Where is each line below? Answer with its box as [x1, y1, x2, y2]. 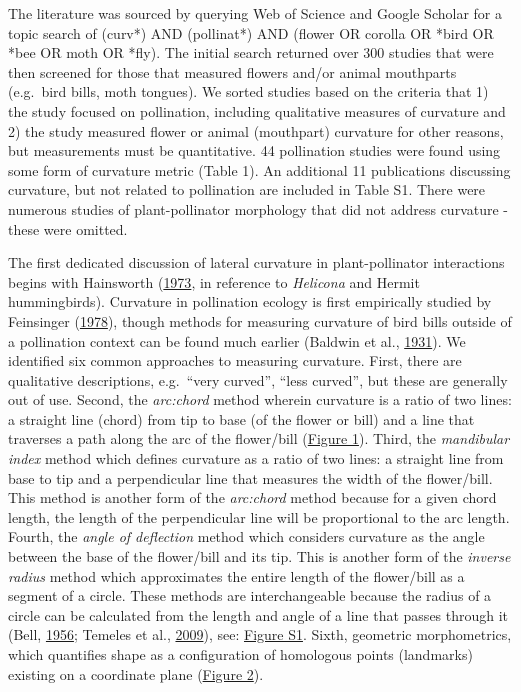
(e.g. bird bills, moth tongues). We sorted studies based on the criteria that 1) [8, 81, 489, 102]
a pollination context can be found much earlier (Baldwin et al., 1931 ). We [8, 330, 466, 351]
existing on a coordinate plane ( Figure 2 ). [8, 663, 264, 684]
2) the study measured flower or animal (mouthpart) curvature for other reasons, [8, 120, 504, 141]
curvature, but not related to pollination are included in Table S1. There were [8, 179, 486, 200]
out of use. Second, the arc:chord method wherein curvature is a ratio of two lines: [8, 389, 512, 410]
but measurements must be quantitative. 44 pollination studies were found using [8, 140, 501, 161]
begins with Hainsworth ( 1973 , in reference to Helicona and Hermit [8, 271, 420, 292]
